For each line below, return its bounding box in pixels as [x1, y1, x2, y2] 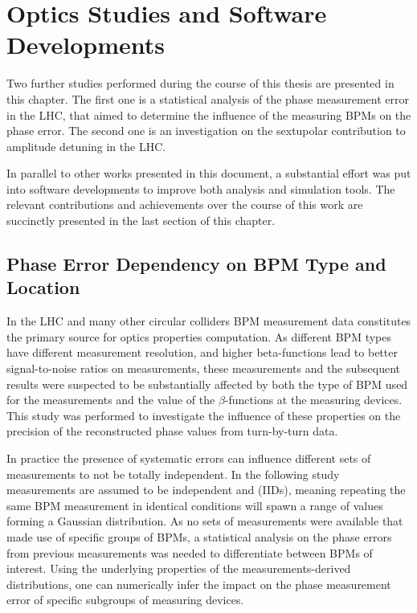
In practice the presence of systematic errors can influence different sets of [6, 450, 371, 466]
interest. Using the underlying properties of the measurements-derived [6, 560, 351, 577]
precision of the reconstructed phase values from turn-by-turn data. [6, 423, 338, 439]
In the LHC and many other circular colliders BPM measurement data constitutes [6, 313, 411, 329]
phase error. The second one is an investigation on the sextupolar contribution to [6, 122, 406, 139]
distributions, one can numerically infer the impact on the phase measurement [6, 575, 391, 592]
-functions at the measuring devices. [224, 391, 403, 408]
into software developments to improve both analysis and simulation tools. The [6, 180, 395, 197]
